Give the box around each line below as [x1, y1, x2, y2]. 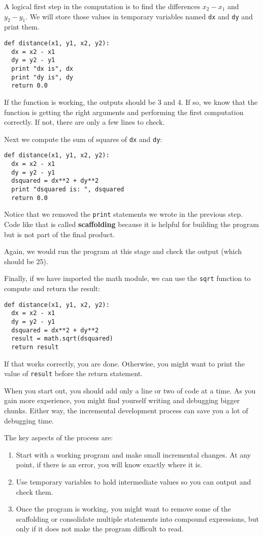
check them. [16, 486, 53, 497]
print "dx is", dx [11, 65, 74, 72]
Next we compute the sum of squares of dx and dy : [4, 133, 162, 144]
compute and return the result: [4, 282, 101, 293]
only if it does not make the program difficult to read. [16, 523, 184, 534]
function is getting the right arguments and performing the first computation [4, 106, 244, 117]
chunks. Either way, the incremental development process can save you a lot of [4, 405, 248, 415]
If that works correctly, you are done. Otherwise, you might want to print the [4, 358, 245, 369]
